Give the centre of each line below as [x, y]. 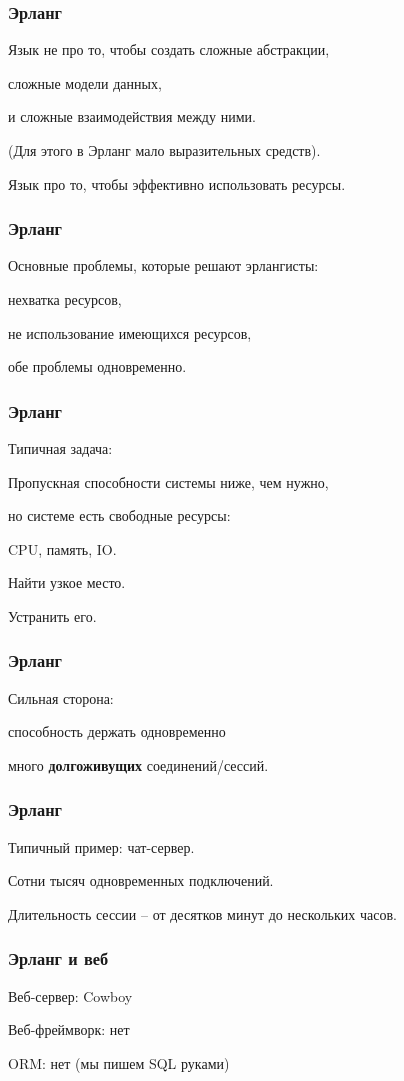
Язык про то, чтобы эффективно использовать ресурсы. [177, 183]
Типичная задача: [60, 448]
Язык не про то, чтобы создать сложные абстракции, [169, 49]
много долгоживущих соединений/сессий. [138, 764]
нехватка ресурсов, [65, 299]
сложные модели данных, [85, 82]
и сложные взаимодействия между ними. [132, 116]
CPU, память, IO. [62, 548]
